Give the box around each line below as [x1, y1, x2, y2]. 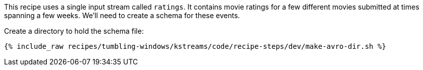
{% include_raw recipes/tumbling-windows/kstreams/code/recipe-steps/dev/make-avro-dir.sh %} [4, 42, 386, 50]
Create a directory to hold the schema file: [4, 27, 144, 35]
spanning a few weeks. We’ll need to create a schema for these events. [4, 11, 240, 20]
